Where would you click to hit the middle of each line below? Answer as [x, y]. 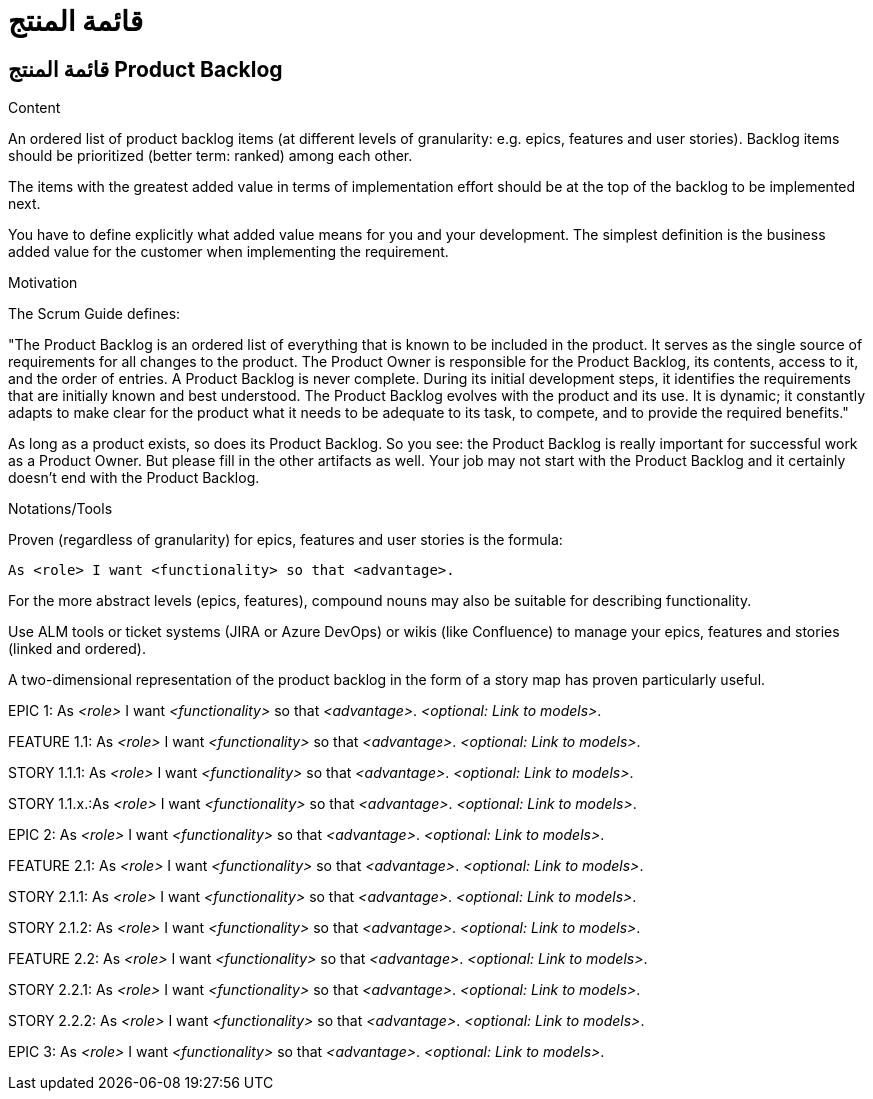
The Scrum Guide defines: [94, 314]
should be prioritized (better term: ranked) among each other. [210, 156]
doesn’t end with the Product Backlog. [134, 478]
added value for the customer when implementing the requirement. [228, 252]
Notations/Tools [60, 509]
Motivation [43, 283]
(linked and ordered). [77, 649]
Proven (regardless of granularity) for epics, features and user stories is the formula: [285, 540]
